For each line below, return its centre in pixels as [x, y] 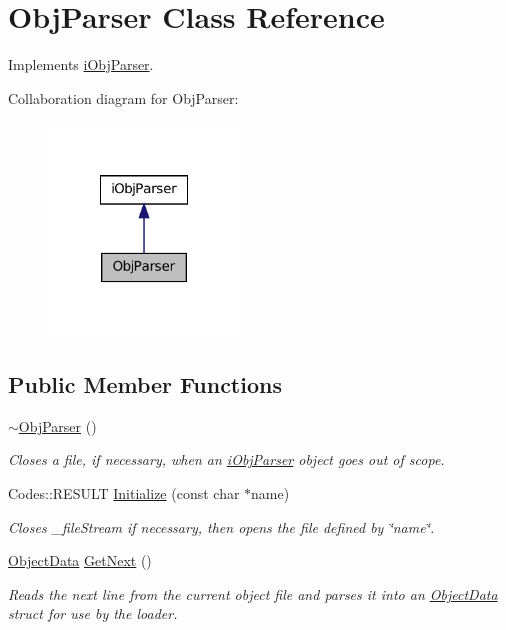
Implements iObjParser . [81, 64]
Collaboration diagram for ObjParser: [123, 97]
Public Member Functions [145, 384]
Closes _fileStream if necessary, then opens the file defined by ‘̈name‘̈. [221, 526]
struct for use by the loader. [93, 613]
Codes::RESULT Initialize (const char [124, 493]
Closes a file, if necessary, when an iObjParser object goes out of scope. [226, 459]
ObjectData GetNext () [80, 560]
